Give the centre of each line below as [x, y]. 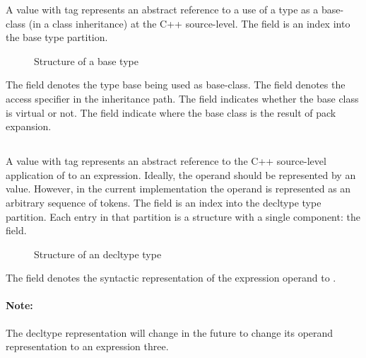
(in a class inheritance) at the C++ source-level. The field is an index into [189, 23]
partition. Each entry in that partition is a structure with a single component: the [183, 216]
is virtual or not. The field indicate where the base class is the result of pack [171, 112]
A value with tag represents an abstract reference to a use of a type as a [162, 9]
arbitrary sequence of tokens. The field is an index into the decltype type [164, 202]
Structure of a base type [86, 60]
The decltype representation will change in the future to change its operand [170, 332]
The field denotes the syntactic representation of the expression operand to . [171, 278]
